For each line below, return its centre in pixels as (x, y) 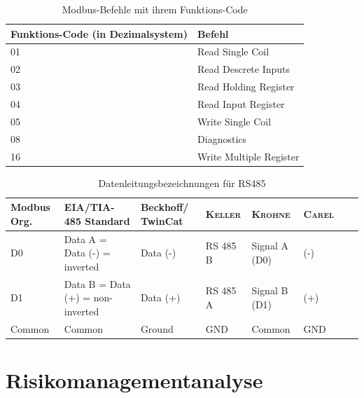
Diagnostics (222, 138)
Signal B (270, 290)
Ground (157, 328)
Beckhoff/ (164, 207)
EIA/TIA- (89, 207)
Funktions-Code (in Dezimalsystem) (99, 33)
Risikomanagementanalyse (134, 379)
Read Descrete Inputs (244, 69)
